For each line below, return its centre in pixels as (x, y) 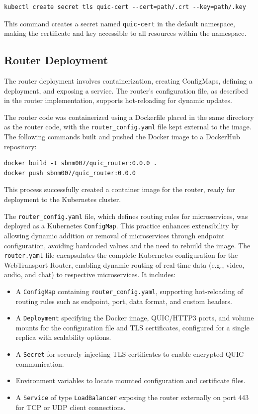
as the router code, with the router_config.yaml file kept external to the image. (128, 127)
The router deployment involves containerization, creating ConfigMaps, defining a (128, 81)
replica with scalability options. (63, 337)
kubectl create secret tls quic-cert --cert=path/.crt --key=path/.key (125, 7)
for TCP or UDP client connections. (71, 407)
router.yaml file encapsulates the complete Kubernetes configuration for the (121, 255)
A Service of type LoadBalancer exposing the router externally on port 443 (132, 397)
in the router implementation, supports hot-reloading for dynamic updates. (118, 100)
